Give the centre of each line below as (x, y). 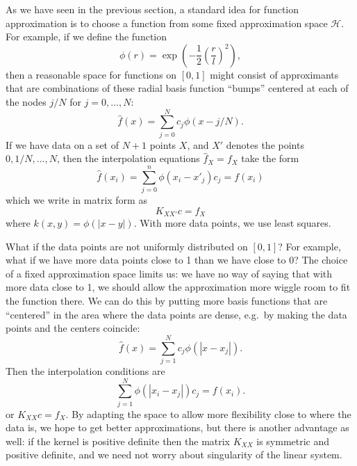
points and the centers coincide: (73, 328)
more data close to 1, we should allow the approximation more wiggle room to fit (178, 287)
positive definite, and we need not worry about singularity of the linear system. (174, 455)
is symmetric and (293, 441)
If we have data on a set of (62, 144)
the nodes (26, 101)
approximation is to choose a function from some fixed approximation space (167, 23)
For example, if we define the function (86, 37)
